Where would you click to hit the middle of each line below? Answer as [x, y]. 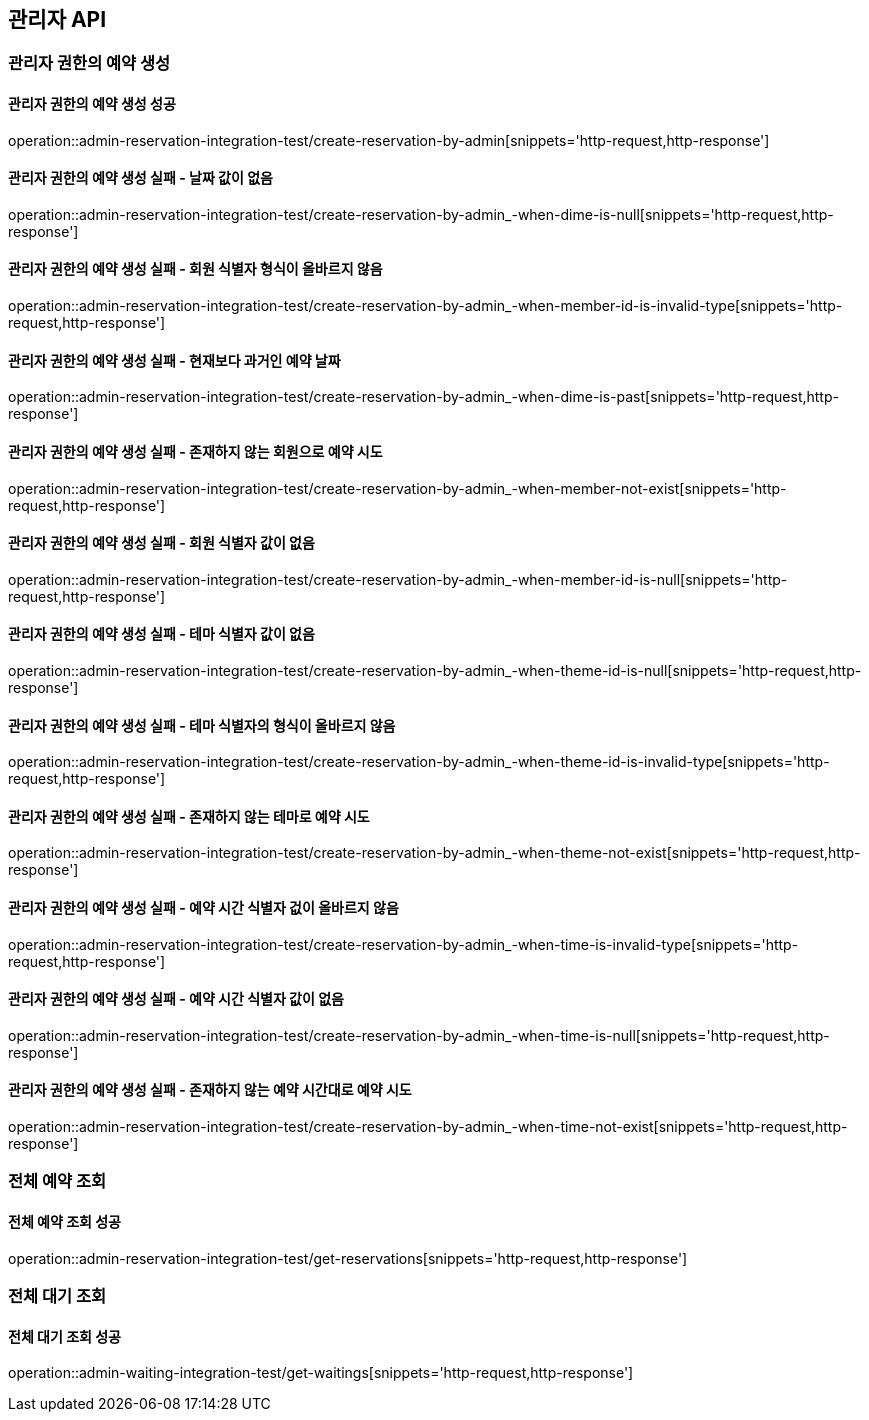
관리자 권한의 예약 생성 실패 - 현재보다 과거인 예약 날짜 [174, 360]
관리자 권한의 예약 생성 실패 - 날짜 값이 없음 [140, 178]
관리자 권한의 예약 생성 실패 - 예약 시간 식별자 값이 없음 [176, 999]
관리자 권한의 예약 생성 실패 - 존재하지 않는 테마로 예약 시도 [189, 816]
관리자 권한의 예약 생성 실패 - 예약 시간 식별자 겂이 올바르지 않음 [203, 907]
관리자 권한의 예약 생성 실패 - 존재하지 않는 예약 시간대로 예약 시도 [210, 1090]
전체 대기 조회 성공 [64, 1336]
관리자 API [57, 19]
